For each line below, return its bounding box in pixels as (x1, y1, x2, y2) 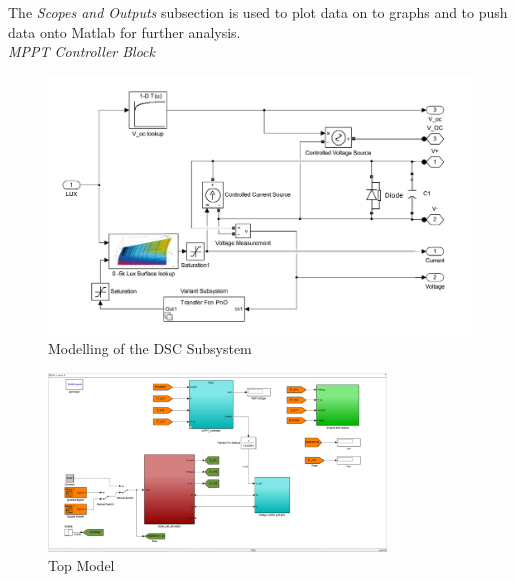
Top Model (48, 555, 115, 576)
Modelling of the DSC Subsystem (48, 338, 252, 359)
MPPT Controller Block (8, 41, 155, 62)
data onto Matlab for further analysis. (8, 21, 241, 42)
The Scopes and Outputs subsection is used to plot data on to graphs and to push (8, 2, 508, 22)
